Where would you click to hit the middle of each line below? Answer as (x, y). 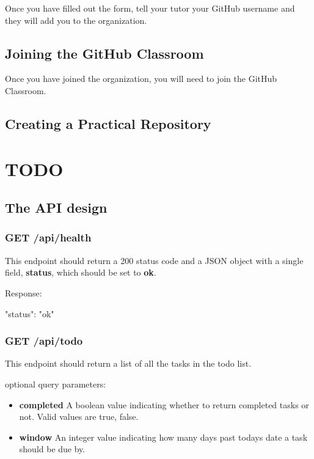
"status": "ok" (30, 313)
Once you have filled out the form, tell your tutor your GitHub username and (150, 8)
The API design (56, 207)
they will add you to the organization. (76, 20)
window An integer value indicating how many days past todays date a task (163, 437)
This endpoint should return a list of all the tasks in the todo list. (128, 363)
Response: (24, 292)
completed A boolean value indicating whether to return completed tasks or (164, 404)
